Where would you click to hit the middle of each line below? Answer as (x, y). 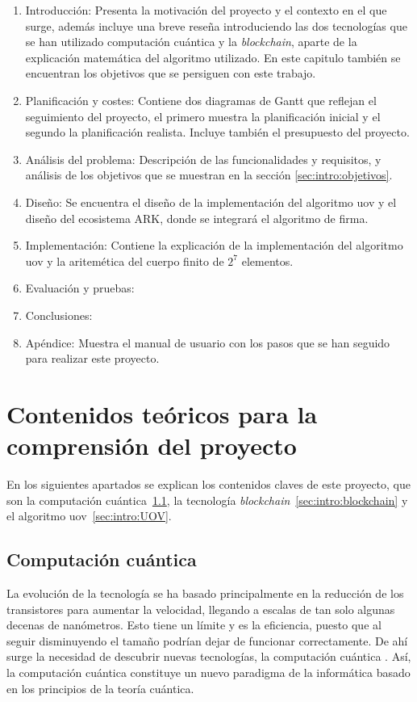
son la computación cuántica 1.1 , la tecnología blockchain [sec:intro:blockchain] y (207, 500)
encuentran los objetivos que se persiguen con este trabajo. (171, 73)
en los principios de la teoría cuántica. (100, 688)
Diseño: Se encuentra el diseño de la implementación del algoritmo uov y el (211, 202)
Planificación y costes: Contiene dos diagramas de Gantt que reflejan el (201, 100)
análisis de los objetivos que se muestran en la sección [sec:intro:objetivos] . (209, 175)
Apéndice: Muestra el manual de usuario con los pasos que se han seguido (208, 342)
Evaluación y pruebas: (80, 288)
